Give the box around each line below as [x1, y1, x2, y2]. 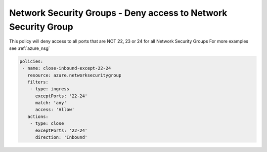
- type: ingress [30, 86, 69, 92]
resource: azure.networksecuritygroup [27, 72, 122, 78]
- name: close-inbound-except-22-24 [22, 66, 111, 71]
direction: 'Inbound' [35, 135, 88, 140]
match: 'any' [35, 100, 67, 106]
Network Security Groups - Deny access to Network [9, 7, 227, 18]
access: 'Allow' [35, 107, 75, 113]
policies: [19, 58, 44, 64]
